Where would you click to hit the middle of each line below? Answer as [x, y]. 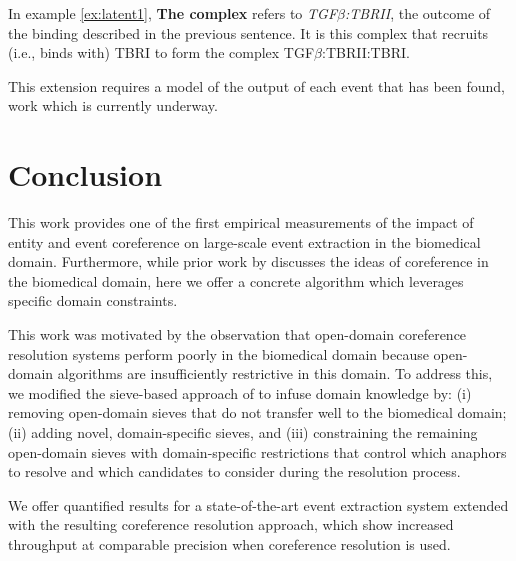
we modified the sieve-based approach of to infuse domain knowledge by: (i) [240, 392]
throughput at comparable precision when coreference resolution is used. [229, 544]
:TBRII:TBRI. [366, 52]
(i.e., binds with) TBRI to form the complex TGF [161, 52]
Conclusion [85, 174]
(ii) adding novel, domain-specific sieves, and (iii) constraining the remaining [243, 432]
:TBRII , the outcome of [417, 13]
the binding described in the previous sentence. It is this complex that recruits [248, 32]
